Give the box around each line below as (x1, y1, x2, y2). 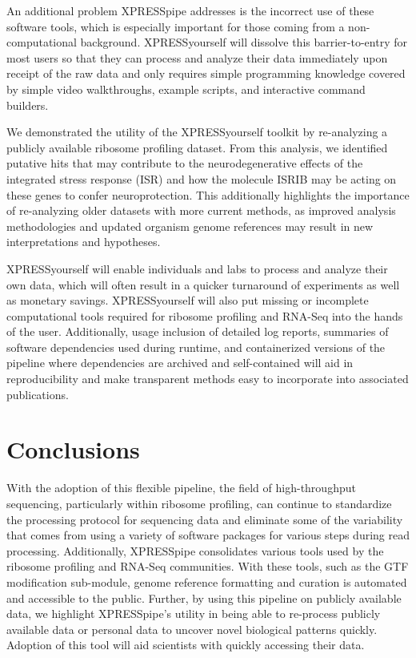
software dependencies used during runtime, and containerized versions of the (6, 338, 386, 355)
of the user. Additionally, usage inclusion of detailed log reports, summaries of (6, 323, 389, 340)
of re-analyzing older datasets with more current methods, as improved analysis (6, 202, 396, 219)
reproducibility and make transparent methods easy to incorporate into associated (6, 370, 409, 387)
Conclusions (6, 433, 140, 466)
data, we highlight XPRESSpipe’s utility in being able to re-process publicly (6, 605, 381, 622)
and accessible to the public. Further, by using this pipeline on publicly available (6, 589, 402, 606)
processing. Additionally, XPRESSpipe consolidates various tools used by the (6, 542, 384, 559)
